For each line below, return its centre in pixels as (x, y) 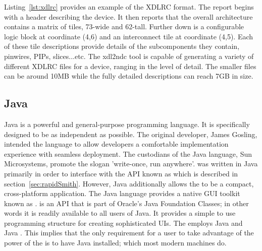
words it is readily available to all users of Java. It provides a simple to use (120, 213)
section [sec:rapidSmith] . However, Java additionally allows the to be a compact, (129, 183)
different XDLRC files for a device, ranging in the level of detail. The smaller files (130, 66)
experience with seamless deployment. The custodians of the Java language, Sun (128, 153)
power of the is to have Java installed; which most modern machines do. (115, 243)
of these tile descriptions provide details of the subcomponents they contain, (122, 46)
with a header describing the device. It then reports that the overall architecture (128, 16)
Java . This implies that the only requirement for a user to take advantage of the (129, 233)
